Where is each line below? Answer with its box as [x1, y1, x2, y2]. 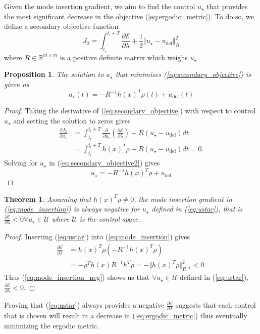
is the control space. [79, 214, 140, 224]
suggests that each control [175, 300, 256, 310]
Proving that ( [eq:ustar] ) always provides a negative [4, 300, 165, 310]
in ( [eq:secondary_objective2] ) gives [49, 157, 160, 168]
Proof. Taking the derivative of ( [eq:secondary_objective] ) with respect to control [4, 105, 256, 115]
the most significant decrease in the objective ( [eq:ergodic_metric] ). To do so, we [4, 11, 254, 21]
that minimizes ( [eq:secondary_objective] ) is [115, 69, 251, 79]
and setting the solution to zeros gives [13, 115, 131, 126]
